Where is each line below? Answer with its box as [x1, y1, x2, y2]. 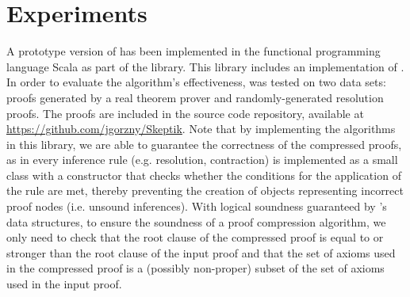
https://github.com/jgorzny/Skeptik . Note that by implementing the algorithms [6, 120, 396, 137]
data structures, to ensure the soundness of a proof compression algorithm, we [6, 213, 386, 230]
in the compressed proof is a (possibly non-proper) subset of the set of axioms [6, 260, 385, 276]
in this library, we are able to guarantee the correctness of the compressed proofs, [6, 135, 402, 152]
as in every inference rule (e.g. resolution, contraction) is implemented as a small [6, 151, 398, 168]
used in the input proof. [6, 276, 122, 292]
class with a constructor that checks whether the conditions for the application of [6, 166, 401, 183]
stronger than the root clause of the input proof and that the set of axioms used [6, 244, 396, 261]
